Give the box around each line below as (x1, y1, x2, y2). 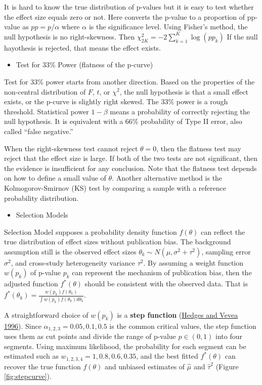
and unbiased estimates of (105, 361, 185, 371)
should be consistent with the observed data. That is (84, 278, 248, 289)
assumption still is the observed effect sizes (4, 246, 137, 256)
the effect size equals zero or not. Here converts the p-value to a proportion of (4, 11, 245, 22)
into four (215, 331, 242, 341)
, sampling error (201, 246, 251, 256)
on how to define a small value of (4, 173, 106, 183)
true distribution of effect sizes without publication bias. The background (4, 236, 231, 247)
